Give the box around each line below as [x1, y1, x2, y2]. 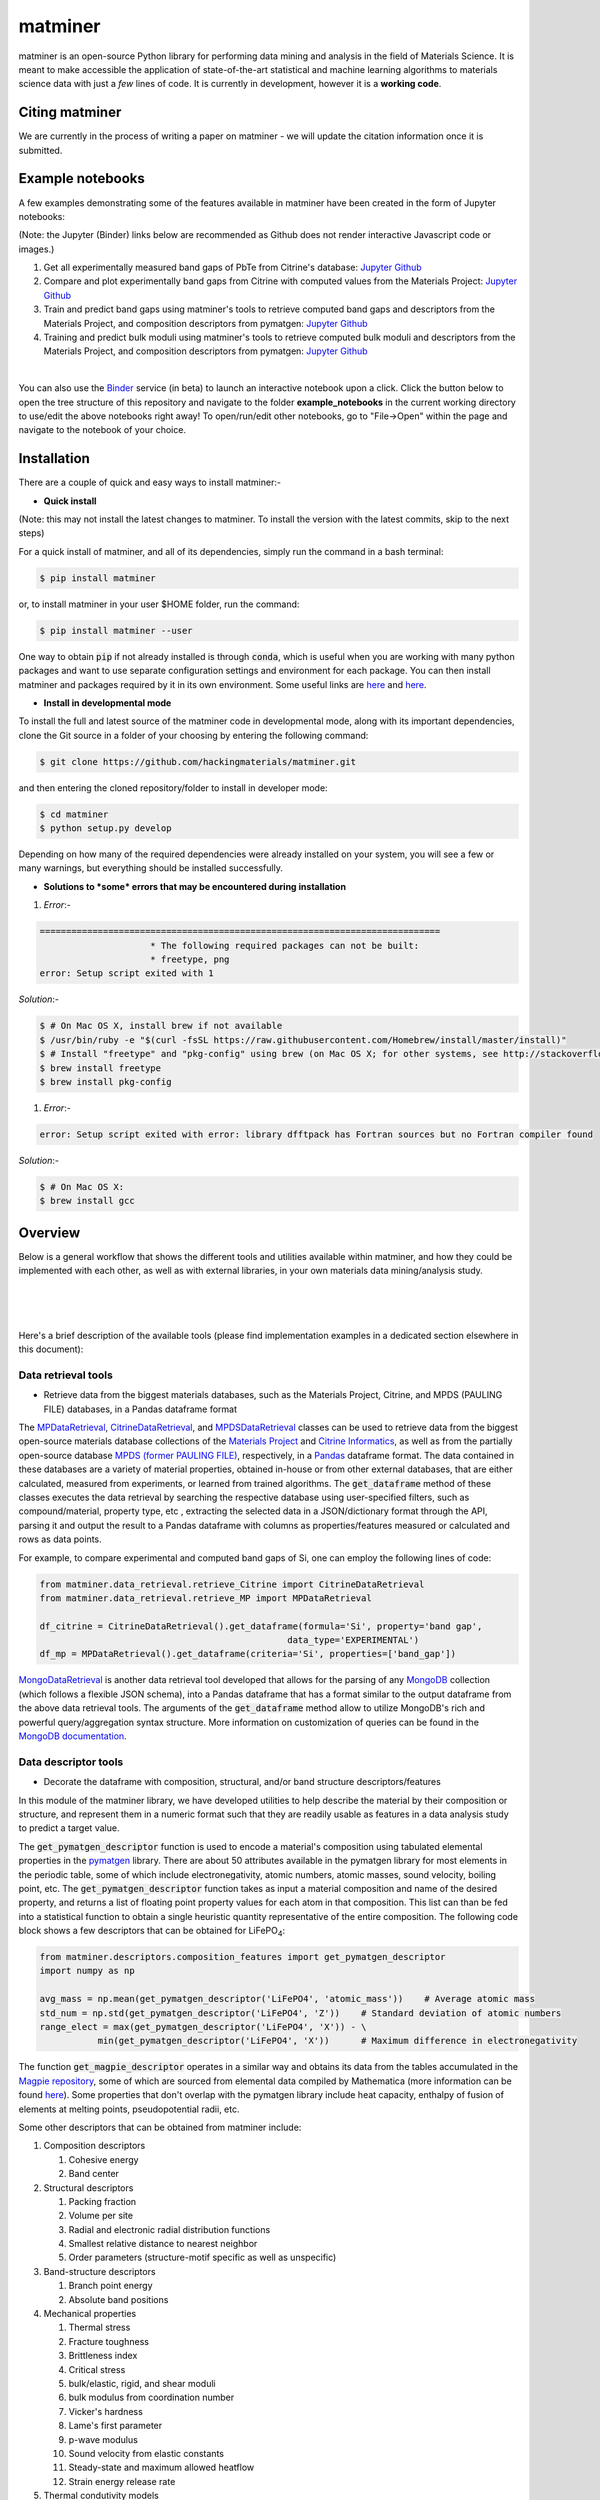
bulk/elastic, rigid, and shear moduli [68, 2377, 216, 2389]
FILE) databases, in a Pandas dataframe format [43, 1403, 238, 1415]
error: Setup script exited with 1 [39, 968, 214, 979]
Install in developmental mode [43, 696, 172, 709]
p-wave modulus [68, 2433, 139, 2445]
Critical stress [68, 2363, 126, 2375]
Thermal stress [68, 2321, 131, 2334]
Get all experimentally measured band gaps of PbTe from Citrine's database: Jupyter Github [43, 261, 422, 274]
